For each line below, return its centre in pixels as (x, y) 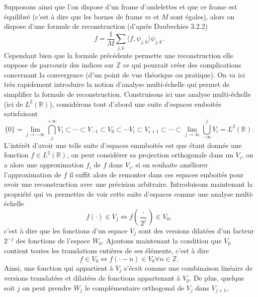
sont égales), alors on (203, 16)
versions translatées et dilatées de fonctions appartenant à (92, 278)
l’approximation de (33, 174)
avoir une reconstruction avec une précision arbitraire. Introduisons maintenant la (129, 184)
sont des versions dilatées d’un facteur (196, 231)
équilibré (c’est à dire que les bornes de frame (73, 16)
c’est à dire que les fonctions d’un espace (66, 231)
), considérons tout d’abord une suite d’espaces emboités (135, 104)
